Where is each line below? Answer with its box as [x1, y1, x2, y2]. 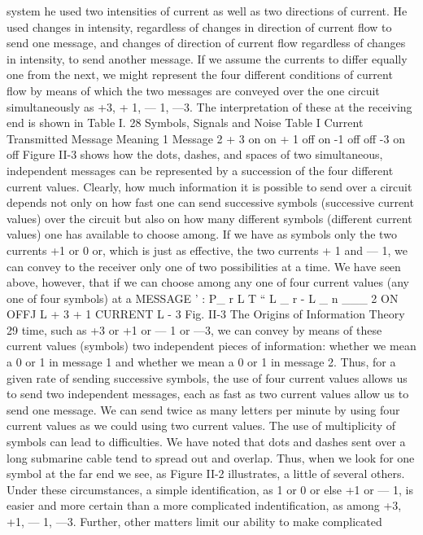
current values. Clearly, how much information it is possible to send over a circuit [7, 178, 412, 195]
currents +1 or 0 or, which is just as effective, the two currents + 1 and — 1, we [7, 241, 408, 258]
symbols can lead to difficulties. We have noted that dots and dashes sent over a [7, 433, 406, 450]
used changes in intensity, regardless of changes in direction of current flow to [7, 18, 392, 35]
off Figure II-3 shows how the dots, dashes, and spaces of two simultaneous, [7, 146, 383, 163]
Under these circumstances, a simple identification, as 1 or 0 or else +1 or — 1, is [7, 480, 413, 498]
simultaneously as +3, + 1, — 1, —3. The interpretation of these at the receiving [7, 98, 412, 115]
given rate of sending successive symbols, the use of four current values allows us [7, 369, 408, 386]
